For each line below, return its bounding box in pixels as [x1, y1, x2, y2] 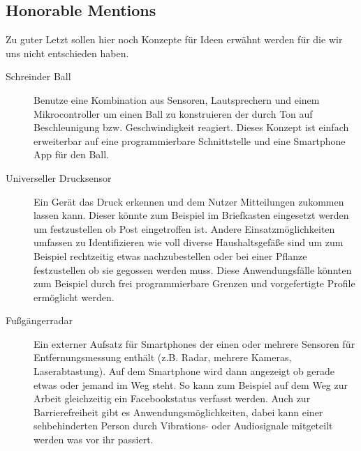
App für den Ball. [34, 147, 109, 162]
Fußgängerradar [6, 313, 73, 328]
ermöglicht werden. [34, 289, 115, 304]
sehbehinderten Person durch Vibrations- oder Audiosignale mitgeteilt [34, 418, 333, 433]
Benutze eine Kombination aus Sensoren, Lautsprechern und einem [34, 92, 320, 107]
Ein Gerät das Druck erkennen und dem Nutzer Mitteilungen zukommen [34, 194, 344, 208]
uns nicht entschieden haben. [6, 45, 129, 60]
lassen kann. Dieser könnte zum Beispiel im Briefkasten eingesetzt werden [34, 208, 349, 222]
